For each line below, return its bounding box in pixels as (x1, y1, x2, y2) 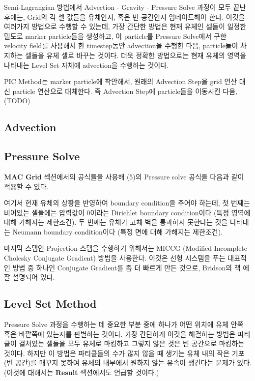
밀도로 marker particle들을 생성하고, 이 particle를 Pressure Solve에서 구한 (4, 30, 227, 41)
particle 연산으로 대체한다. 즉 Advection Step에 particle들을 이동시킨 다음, (12, 86, 238, 96)
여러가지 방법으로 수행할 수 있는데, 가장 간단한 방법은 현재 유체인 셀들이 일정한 (4, 21, 247, 31)
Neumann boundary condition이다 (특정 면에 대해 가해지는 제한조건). (12, 226, 223, 236)
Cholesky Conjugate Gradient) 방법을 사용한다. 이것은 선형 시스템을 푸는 (4, 253, 226, 263)
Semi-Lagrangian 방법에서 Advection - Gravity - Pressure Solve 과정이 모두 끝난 (4, 2, 246, 12)
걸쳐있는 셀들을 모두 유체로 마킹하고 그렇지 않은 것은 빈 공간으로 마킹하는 (19, 338, 245, 349)
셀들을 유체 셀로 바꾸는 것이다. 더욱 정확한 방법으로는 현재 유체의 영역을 (25, 50, 247, 60)
